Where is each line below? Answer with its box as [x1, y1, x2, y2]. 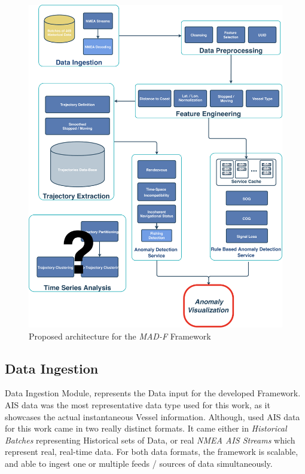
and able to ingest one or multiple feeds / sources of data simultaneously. [5, 457, 273, 469]
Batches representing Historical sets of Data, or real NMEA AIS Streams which [5, 433, 295, 446]
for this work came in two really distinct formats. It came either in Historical [5, 422, 287, 435]
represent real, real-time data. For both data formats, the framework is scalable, [5, 445, 298, 458]
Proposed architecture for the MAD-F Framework [29, 329, 211, 342]
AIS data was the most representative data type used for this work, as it [5, 399, 270, 411]
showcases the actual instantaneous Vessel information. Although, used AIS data [5, 410, 300, 423]
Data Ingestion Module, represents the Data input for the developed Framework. [5, 387, 301, 399]
